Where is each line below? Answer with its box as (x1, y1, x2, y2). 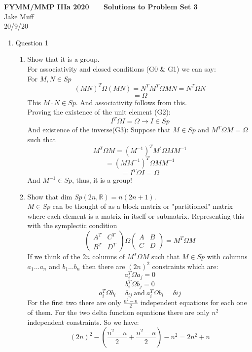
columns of (92, 251, 125, 261)
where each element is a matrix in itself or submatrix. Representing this (27, 210, 244, 221)
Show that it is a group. (27, 54, 100, 64)
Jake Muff (4, 11, 34, 21)
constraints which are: (152, 261, 218, 271)
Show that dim (27, 191, 72, 201)
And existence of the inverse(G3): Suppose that (27, 124, 171, 135)
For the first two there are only (27, 297, 121, 308)
